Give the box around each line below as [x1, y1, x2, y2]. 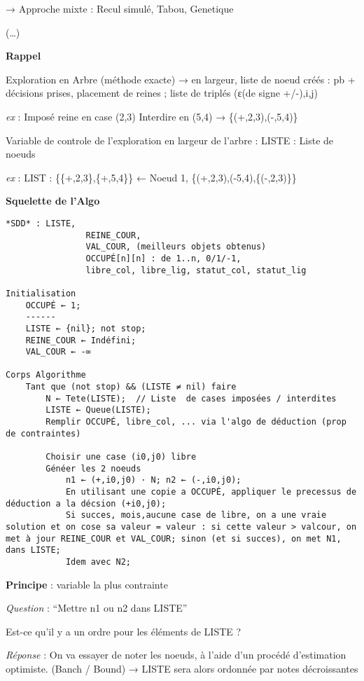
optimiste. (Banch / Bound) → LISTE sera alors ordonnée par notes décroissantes [6, 661, 358, 675]
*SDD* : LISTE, [6, 218, 76, 228]
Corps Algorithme [6, 370, 86, 380]
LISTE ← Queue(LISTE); [45, 405, 151, 415]
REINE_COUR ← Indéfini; [25, 335, 136, 345]
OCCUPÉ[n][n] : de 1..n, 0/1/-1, [85, 253, 241, 263]
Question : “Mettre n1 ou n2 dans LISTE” [6, 600, 188, 615]
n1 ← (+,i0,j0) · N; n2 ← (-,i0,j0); [65, 475, 241, 486]
